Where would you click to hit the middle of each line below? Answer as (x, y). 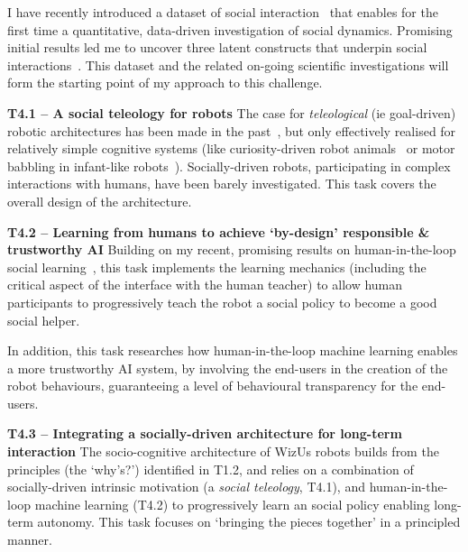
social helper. (44, 320)
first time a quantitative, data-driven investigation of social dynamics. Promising (230, 29)
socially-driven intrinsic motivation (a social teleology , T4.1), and (186, 487)
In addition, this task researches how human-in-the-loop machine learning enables (233, 350)
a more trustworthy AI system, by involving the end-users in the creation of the (228, 368)
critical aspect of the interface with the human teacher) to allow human (205, 285)
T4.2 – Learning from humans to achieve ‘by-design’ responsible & (219, 231)
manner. (30, 540)
